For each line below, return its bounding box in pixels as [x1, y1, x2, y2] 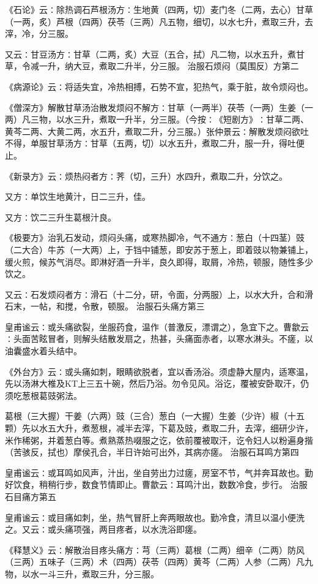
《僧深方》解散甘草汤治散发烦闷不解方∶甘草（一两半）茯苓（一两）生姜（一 [5, 100, 313, 113]
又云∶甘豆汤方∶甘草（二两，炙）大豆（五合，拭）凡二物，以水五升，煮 [5, 47, 296, 60]
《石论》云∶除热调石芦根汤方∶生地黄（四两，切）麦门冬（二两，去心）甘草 [5, 3, 313, 15]
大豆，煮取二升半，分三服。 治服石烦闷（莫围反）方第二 [73, 59, 299, 72]
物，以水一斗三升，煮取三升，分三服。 [5, 567, 159, 580]
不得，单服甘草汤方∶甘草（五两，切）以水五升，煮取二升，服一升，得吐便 [5, 137, 305, 150]
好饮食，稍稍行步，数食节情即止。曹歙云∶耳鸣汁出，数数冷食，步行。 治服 [5, 478, 308, 491]
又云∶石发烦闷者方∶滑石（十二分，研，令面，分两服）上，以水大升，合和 [5, 287, 305, 300]
